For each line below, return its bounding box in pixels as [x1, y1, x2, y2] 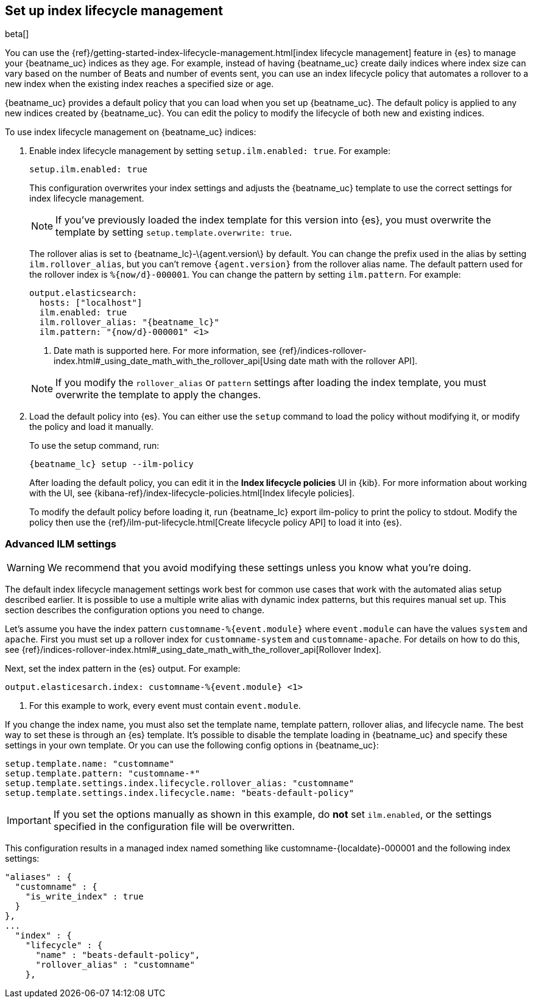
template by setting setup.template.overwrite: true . [55, 226, 292, 239]
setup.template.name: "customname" [5, 759, 175, 769]
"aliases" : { [5, 872, 72, 882]
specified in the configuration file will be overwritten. [53, 820, 295, 833]
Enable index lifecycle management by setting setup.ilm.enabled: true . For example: [29, 146, 390, 157]
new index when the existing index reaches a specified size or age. [5, 79, 274, 90]
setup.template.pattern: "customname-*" [5, 769, 200, 779]
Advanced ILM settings [5, 537, 116, 550]
